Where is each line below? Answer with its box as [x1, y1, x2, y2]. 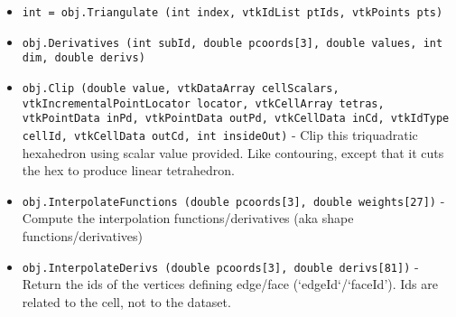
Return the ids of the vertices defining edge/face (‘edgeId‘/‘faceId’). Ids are [22, 275, 438, 294]
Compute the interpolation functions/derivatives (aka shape [22, 209, 354, 228]
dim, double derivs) [22, 51, 145, 65]
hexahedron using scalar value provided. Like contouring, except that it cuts [22, 143, 444, 162]
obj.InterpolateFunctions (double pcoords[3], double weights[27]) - [22, 191, 445, 210]
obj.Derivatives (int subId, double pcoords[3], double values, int [22, 36, 443, 50]
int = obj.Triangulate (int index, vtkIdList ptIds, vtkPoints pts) [22, 6, 443, 19]
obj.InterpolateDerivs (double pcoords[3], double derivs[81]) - [22, 256, 419, 275]
